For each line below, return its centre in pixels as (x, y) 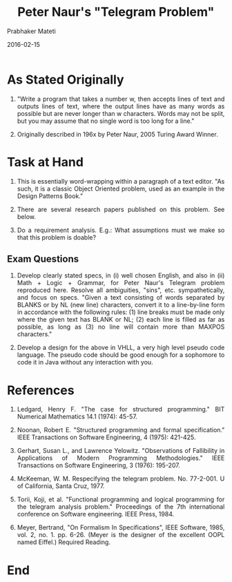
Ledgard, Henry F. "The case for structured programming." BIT (121, 409)
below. (27, 216)
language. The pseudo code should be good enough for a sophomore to (121, 355)
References (41, 390)
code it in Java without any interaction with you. (85, 362)
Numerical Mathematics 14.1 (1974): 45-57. (77, 417)
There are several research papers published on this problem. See (121, 209)
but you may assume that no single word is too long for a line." (106, 121)
